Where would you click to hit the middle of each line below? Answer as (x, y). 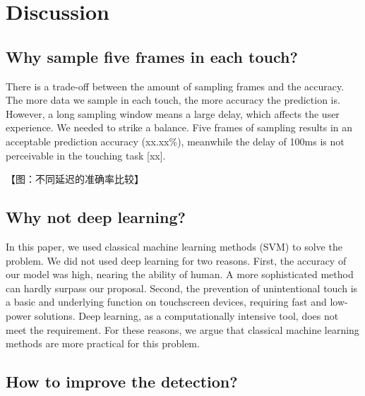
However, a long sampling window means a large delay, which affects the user (173, 113)
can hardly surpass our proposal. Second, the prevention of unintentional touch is (182, 288)
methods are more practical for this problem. (103, 343)
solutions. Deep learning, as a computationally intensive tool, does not (186, 315)
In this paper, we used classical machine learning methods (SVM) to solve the (174, 246)
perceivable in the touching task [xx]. (86, 155)
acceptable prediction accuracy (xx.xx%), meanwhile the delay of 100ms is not (175, 141)
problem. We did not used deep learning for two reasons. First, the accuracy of (176, 260)
